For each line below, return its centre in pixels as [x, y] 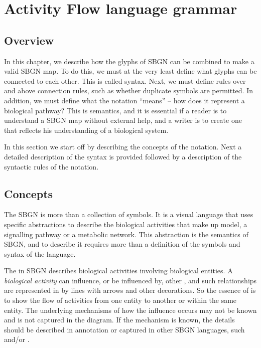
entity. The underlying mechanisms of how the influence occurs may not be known [130, 310]
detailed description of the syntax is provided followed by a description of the [123, 156]
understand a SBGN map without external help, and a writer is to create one [123, 120]
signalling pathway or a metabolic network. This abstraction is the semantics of [126, 234]
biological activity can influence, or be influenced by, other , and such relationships [130, 280]
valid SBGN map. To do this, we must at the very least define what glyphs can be [130, 71]
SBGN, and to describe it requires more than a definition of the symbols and [122, 244]
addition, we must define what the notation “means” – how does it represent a [124, 100]
